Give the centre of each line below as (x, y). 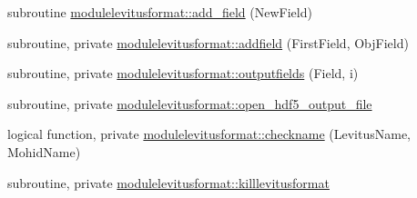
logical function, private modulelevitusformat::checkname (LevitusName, (209, 134)
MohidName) (44, 151)
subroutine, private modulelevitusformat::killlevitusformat (168, 182)
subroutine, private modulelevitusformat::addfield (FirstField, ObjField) (208, 42)
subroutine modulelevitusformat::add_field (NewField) (160, 12)
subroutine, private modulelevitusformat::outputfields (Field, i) (183, 73)
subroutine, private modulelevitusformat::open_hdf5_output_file (190, 103)
